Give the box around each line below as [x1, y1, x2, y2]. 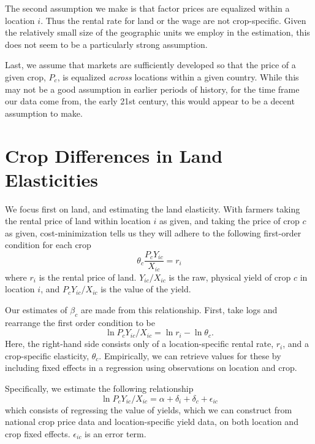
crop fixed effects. [5, 427, 70, 440]
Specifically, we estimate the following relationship [5, 381, 194, 394]
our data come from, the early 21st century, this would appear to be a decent [5, 95, 295, 107]
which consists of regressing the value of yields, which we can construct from [5, 403, 292, 416]
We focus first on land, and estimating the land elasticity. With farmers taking [5, 202, 300, 215]
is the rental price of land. [39, 270, 137, 283]
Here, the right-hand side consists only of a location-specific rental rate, [5, 337, 274, 350]
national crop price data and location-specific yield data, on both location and [5, 415, 298, 428]
